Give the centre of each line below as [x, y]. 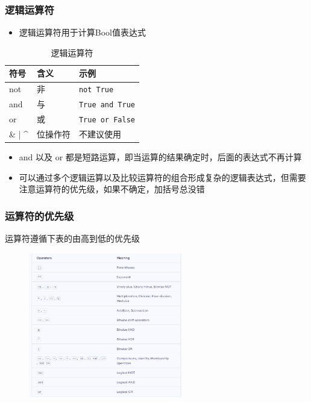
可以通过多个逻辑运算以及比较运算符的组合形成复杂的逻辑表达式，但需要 [162, 177]
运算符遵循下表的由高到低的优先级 [72, 238]
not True [96, 90]
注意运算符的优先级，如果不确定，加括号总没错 [112, 189]
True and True [107, 105]
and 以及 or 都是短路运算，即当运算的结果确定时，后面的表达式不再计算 [160, 157]
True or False [107, 120]
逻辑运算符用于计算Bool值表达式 [82, 32]
